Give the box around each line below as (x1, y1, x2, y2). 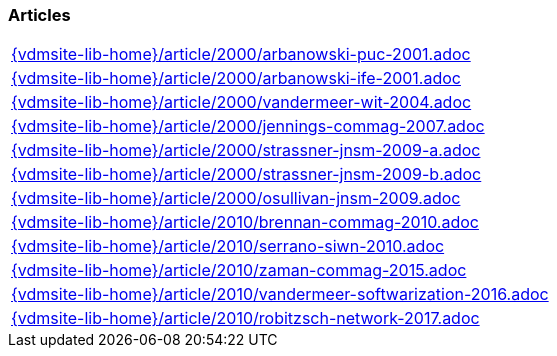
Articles (8, 5, 71, 25)
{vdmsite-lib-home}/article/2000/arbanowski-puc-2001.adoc (11, 44, 471, 65)
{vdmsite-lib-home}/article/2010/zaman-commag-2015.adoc (11, 260, 467, 281)
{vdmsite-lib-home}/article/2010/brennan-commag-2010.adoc (11, 212, 479, 233)
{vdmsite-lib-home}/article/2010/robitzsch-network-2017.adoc (11, 308, 480, 329)
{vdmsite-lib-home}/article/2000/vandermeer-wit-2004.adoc (11, 92, 472, 113)
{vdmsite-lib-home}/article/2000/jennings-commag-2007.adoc (11, 116, 485, 137)
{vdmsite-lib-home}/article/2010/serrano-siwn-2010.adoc (11, 236, 445, 257)
